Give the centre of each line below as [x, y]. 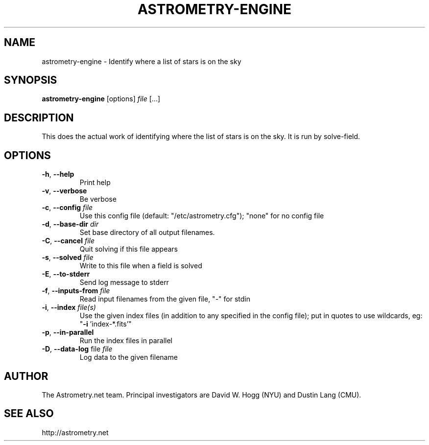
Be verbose [98, 199]
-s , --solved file [68, 258]
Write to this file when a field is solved [141, 266]
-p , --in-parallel [68, 332]
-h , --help [58, 174]
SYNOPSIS [31, 80]
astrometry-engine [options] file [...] [101, 99]
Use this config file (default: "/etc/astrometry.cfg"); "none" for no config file [202, 216]
